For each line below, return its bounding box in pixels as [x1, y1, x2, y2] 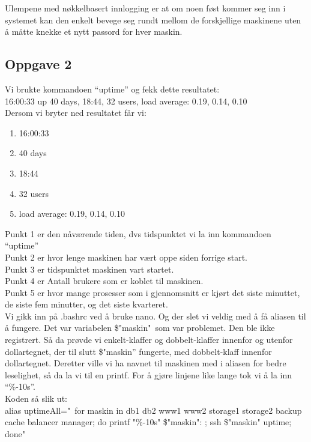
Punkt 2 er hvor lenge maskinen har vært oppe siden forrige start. [5, 250, 247, 263]
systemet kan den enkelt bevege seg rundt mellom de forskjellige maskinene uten [5, 13, 301, 26]
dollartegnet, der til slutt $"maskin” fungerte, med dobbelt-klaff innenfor [5, 345, 272, 357]
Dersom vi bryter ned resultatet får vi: [5, 106, 146, 119]
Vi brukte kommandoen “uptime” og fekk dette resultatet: [5, 82, 220, 95]
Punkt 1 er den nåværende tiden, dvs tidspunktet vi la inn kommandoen [5, 227, 271, 240]
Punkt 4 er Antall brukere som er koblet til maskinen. [5, 274, 204, 287]
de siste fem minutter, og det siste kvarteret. [5, 298, 168, 310]
